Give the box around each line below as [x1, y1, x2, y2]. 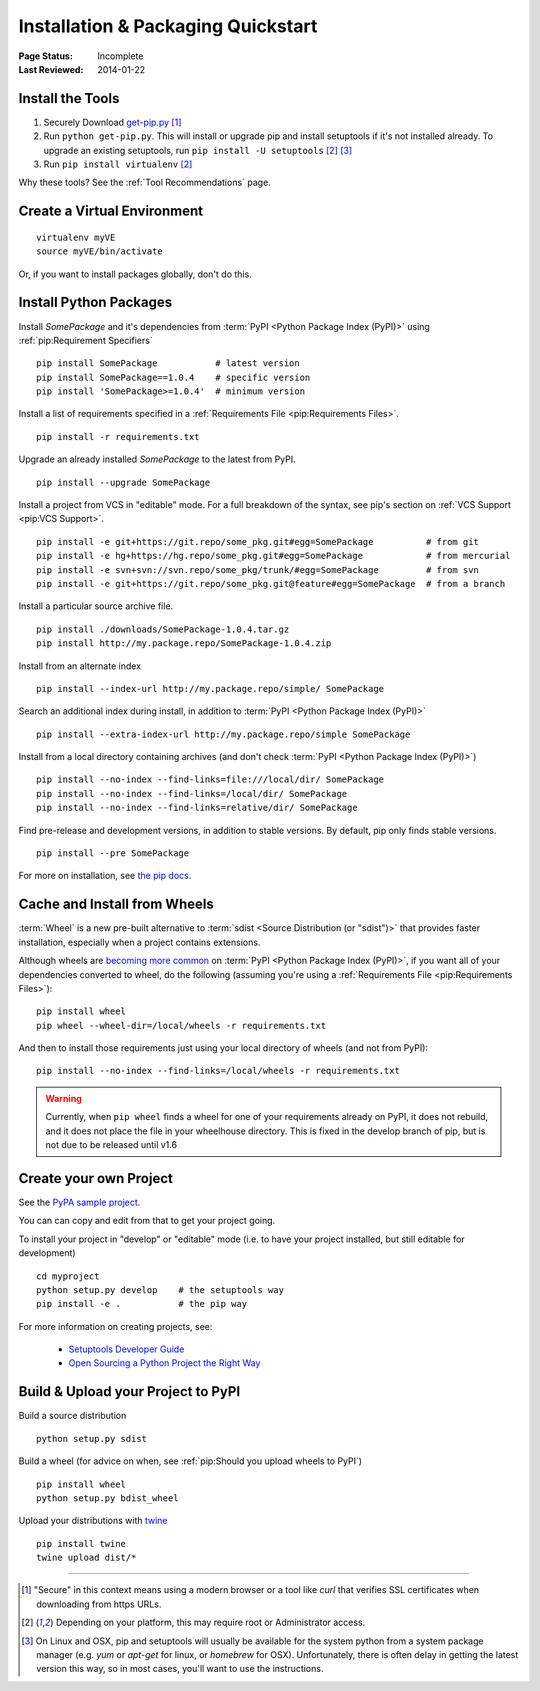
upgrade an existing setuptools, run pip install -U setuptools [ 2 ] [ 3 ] [43, 144, 353, 156]
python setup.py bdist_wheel [36, 1492, 179, 1504]
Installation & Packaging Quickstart [18, 15, 318, 37]
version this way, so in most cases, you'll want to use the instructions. [36, 1663, 324, 1675]
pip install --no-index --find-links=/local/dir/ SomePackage [36, 788, 348, 799]
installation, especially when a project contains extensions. [18, 936, 261, 948]
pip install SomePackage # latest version [36, 358, 300, 369]
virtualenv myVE [36, 231, 116, 243]
